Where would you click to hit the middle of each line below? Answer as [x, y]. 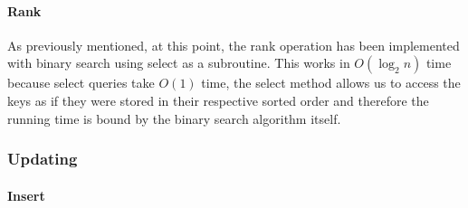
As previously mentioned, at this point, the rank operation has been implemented [234, 45]
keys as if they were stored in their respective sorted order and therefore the [218, 100]
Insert [26, 195]
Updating [43, 159]
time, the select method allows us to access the [331, 83]
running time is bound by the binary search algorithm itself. [174, 118]
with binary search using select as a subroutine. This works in [179, 63]
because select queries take [81, 83]
